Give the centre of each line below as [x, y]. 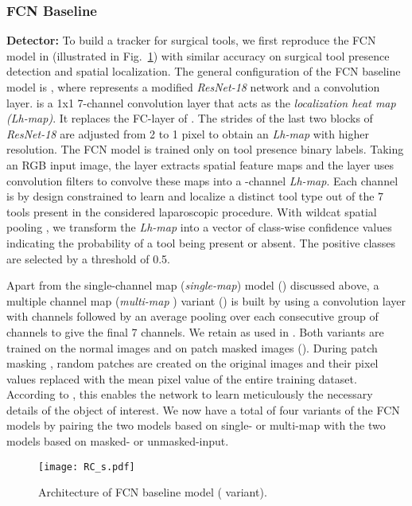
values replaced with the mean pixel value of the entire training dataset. [182, 378]
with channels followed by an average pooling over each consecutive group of [192, 316]
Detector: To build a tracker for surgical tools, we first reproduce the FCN [191, 40]
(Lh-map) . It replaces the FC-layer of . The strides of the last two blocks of [190, 118]
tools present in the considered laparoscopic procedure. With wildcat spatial [192, 211]
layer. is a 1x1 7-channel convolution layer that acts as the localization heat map [201, 102]
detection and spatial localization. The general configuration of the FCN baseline [204, 71]
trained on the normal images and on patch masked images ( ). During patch [192, 347]
